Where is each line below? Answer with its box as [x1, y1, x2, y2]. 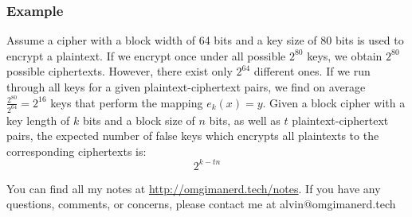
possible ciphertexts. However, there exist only [6, 63, 233, 79]
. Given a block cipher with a [262, 94, 406, 110]
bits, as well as [209, 111, 281, 128]
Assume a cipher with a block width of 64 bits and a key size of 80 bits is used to [6, 32, 404, 48]
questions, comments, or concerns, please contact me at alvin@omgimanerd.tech [6, 196, 396, 212]
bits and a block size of [82, 111, 195, 128]
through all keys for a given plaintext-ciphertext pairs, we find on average [6, 79, 366, 95]
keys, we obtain [307, 47, 383, 64]
